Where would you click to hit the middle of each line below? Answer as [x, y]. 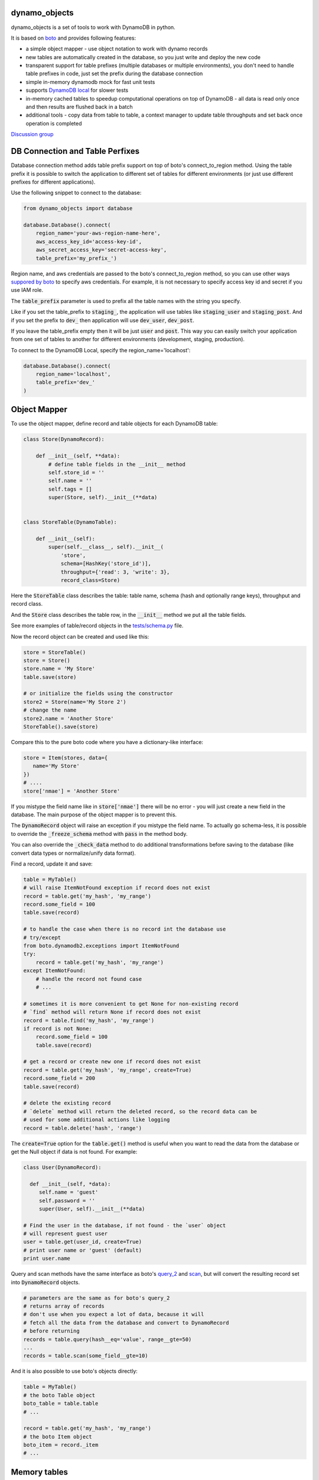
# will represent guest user [66, 1234]
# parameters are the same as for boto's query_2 [97, 1298]
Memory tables [39, 1472]
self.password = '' [67, 1201]
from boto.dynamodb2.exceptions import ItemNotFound [101, 946]
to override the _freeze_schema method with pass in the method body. [99, 834]
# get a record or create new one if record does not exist [112, 1062]
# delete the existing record [67, 1103]
